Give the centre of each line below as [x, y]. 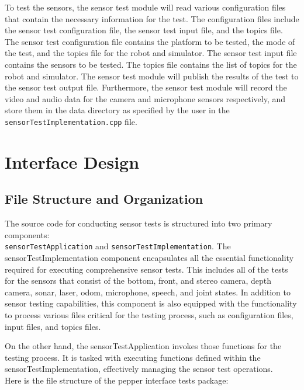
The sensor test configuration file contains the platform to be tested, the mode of [150, 41]
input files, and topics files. [53, 326]
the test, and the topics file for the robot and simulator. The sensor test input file [151, 53]
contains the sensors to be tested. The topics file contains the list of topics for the [151, 64]
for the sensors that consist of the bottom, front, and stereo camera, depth [138, 281]
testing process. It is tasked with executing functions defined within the [133, 357]
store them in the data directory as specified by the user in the [117, 110]
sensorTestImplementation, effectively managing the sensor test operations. [139, 369]
